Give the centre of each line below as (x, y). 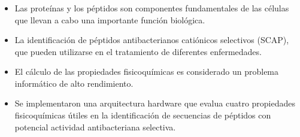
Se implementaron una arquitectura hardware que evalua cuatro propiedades (155, 103)
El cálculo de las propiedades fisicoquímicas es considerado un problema (147, 71)
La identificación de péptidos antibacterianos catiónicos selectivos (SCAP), (152, 40)
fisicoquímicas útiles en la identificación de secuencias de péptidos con (143, 115)
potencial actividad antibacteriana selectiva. (95, 127)
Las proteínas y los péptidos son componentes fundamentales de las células (152, 7)
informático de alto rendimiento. (74, 83)
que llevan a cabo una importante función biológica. (110, 19)
